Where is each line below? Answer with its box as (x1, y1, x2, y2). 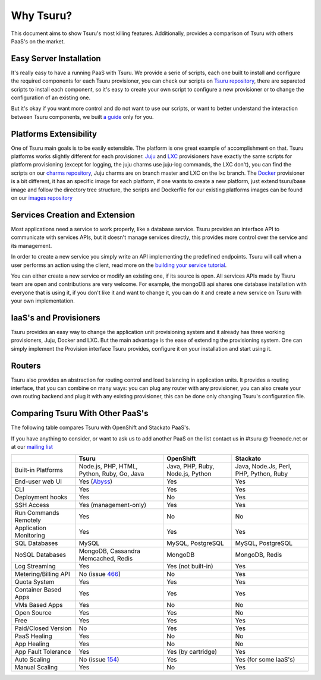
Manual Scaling (14, 663, 58, 671)
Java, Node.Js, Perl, (235, 462, 292, 470)
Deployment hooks (14, 493, 68, 501)
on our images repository (11, 194, 73, 202)
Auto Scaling (14, 655, 51, 663)
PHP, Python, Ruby (235, 470, 288, 478)
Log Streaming (14, 562, 56, 570)
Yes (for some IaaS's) (235, 655, 295, 663)
